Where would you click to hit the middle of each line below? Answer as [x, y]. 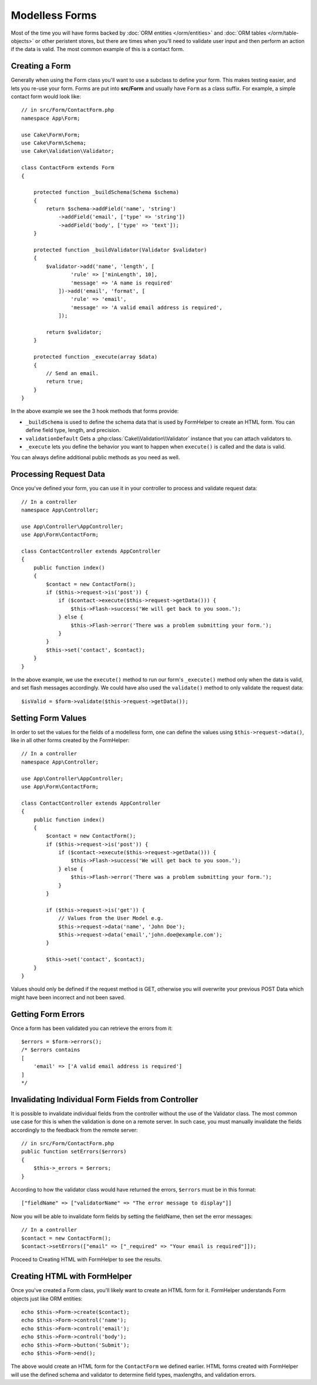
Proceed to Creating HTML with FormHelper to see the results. [87, 1259]
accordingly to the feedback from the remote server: [74, 1130]
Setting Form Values [49, 718]
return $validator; [74, 332]
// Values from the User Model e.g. [111, 918]
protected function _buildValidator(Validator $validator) [120, 250]
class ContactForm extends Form [68, 168]
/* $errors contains [51, 1050]
